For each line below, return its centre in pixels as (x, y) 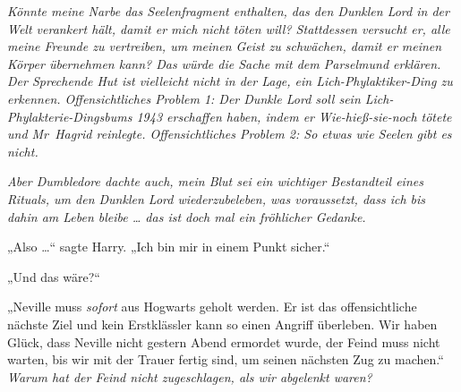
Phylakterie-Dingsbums (70, 116)
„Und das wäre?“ (54, 276)
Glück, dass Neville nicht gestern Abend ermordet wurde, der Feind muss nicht (224, 341)
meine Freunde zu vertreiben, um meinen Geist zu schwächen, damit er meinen (225, 46)
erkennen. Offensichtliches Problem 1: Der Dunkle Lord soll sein (184, 98)
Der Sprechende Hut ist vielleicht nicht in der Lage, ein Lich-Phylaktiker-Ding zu (230, 81)
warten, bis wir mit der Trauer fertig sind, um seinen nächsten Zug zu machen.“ (226, 359)
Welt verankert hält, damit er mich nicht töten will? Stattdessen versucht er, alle (229, 28)
